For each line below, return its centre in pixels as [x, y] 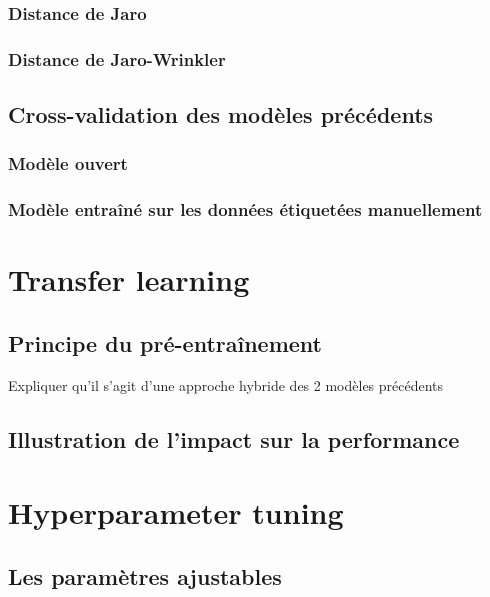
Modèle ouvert [68, 163]
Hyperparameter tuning [176, 512]
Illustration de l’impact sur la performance [234, 438]
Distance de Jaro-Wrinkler [117, 58]
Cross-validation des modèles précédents [221, 114]
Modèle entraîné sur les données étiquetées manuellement [245, 209]
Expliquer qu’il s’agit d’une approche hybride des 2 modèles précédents [226, 384]
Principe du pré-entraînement [165, 342]
